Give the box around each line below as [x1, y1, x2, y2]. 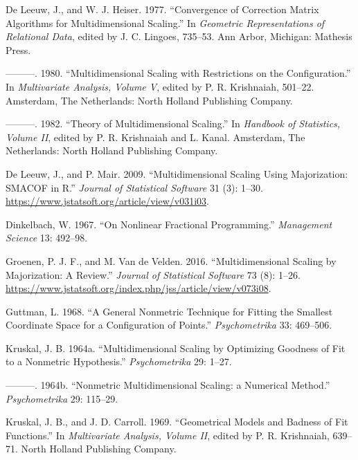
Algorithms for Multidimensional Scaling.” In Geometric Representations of [6, 15, 325, 30]
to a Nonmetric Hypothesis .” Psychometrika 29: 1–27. [6, 354, 232, 369]
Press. [6, 42, 31, 57]
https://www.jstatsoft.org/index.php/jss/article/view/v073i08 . [6, 281, 271, 295]
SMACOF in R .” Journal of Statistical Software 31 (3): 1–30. [6, 180, 263, 194]
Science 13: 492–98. [6, 230, 88, 245]
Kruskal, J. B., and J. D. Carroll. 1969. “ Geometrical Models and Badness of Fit [6, 414, 348, 429]
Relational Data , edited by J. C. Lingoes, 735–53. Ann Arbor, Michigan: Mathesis [6, 29, 352, 44]
